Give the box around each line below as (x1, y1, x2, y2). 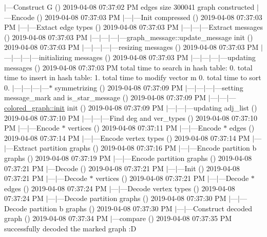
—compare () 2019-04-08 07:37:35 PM (112, 213, 232, 224)
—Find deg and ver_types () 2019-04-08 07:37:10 (102, 112, 257, 123)
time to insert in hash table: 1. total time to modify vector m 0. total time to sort (4, 72, 261, 83)
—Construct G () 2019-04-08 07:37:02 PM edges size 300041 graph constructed (6, 2, 255, 12)
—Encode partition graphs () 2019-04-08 (124, 152, 252, 163)
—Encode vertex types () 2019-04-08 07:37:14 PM (93, 132, 250, 143)
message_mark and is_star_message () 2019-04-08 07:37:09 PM (4, 92, 206, 103)
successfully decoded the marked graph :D (4, 223, 137, 234)
